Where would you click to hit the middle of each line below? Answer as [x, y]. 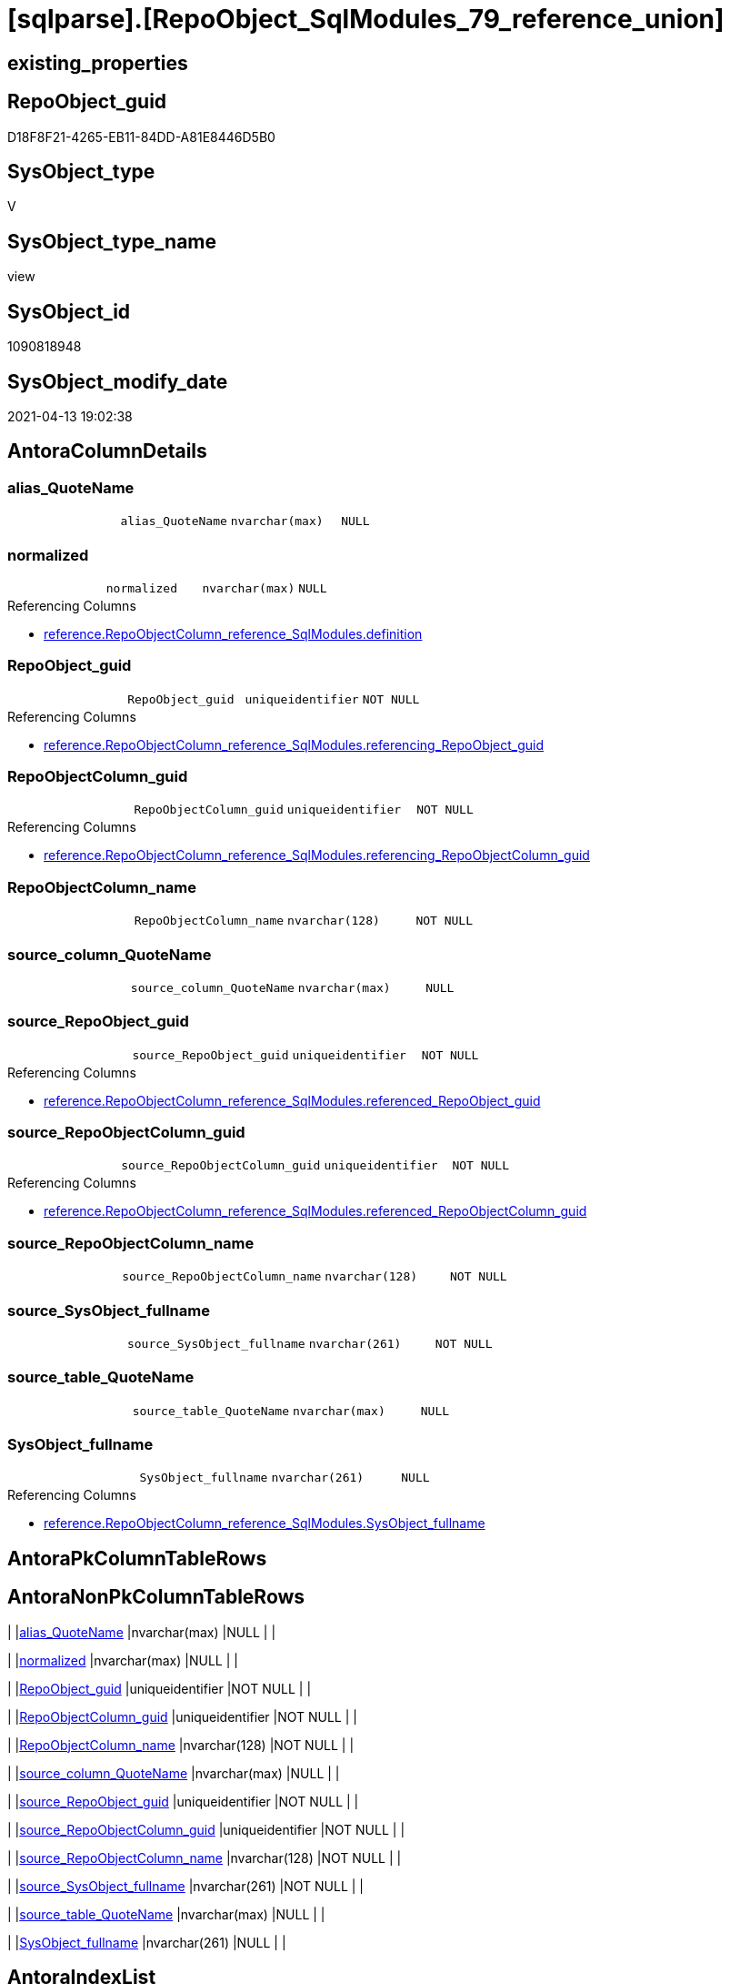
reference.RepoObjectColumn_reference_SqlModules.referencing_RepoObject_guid [294, 744]
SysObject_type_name [112, 241]
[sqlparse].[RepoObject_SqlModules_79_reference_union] [366, 19]
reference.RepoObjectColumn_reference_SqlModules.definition [233, 633]
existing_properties [98, 63]
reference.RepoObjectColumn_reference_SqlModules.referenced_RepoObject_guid [292, 1100]
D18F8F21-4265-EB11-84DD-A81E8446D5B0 [141, 137]
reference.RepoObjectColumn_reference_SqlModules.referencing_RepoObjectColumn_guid [317, 855]
